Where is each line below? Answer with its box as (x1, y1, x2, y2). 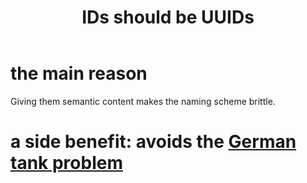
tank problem (10, 152, 123, 175)
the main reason (10, 62, 148, 85)
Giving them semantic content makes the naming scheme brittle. (10, 95, 276, 107)
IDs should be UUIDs (81, 6, 255, 29)
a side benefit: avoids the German (10, 131, 297, 153)
